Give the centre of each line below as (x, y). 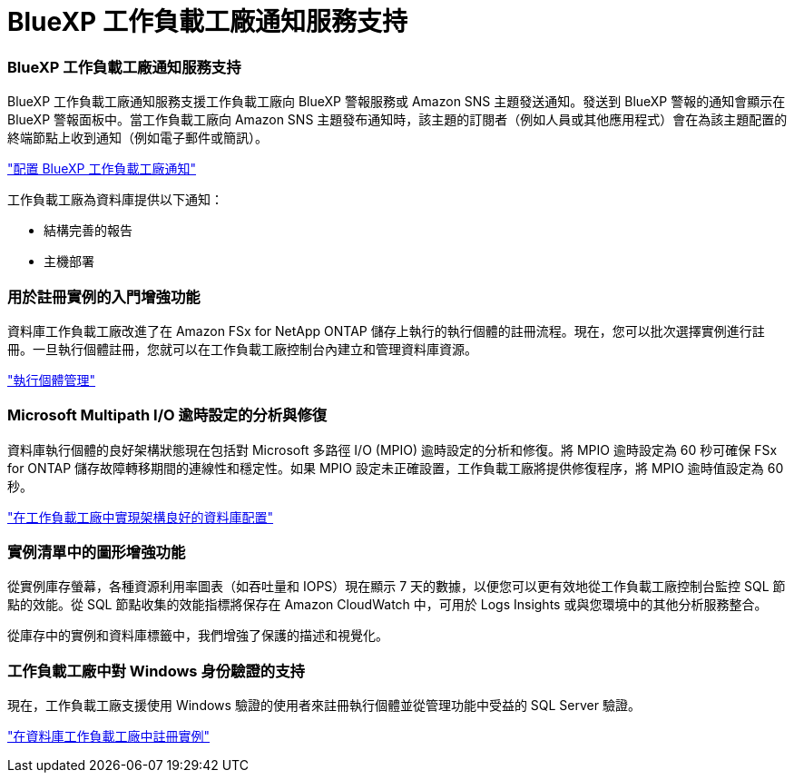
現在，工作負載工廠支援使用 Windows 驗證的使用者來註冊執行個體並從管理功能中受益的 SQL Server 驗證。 (324, 706)
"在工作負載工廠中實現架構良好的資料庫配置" (141, 517)
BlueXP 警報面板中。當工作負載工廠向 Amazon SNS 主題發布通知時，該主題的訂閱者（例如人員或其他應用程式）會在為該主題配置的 (397, 120)
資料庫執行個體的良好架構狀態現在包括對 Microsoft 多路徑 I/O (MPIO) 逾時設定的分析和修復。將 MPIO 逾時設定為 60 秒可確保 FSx (392, 449)
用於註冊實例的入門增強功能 (104, 296)
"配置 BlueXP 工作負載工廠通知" (102, 169)
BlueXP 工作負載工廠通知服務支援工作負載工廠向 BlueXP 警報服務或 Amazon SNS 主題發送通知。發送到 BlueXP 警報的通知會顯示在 (397, 102)
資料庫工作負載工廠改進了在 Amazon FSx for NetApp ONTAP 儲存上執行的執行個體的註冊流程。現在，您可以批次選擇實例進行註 (386, 331)
